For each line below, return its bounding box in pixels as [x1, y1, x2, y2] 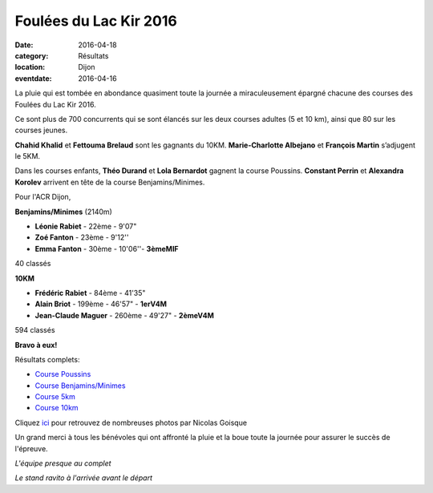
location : [14, 63, 46, 72]
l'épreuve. [14, 443, 48, 453]
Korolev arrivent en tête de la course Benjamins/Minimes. [14, 177, 205, 187]
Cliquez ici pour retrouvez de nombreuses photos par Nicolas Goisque [14, 418, 248, 427]
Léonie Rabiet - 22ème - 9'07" [34, 221, 137, 232]
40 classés [14, 259, 51, 269]
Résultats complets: [14, 354, 80, 364]
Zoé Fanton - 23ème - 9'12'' [34, 232, 129, 242]
